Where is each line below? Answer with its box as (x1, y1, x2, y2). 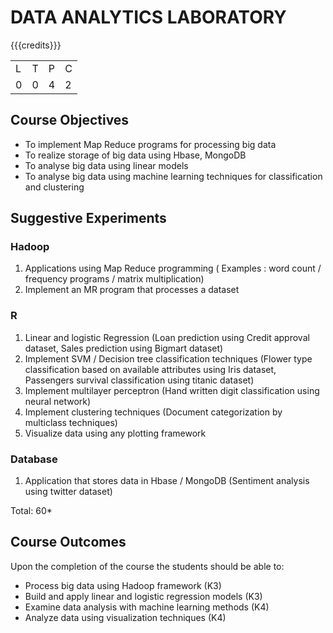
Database (10, 452, 58, 466)
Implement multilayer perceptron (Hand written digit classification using (24, 384, 320, 396)
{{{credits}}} (10, 39, 62, 51)
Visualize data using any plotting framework (24, 427, 207, 439)
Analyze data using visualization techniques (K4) (24, 611, 227, 623)
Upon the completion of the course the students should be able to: (10, 560, 285, 572)
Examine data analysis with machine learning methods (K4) (24, 601, 270, 613)
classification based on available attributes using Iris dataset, (24, 363, 277, 375)
